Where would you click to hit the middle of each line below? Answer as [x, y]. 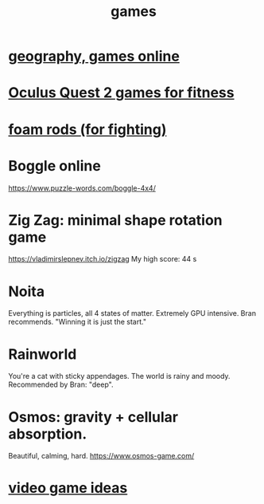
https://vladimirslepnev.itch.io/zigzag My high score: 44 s [103, 259]
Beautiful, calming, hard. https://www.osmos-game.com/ [101, 456]
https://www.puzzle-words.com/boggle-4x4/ [82, 188]
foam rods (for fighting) [87, 129]
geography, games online [94, 56]
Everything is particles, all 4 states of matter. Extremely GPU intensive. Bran [132, 313]
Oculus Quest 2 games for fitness [121, 93]
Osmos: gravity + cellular [93, 417]
